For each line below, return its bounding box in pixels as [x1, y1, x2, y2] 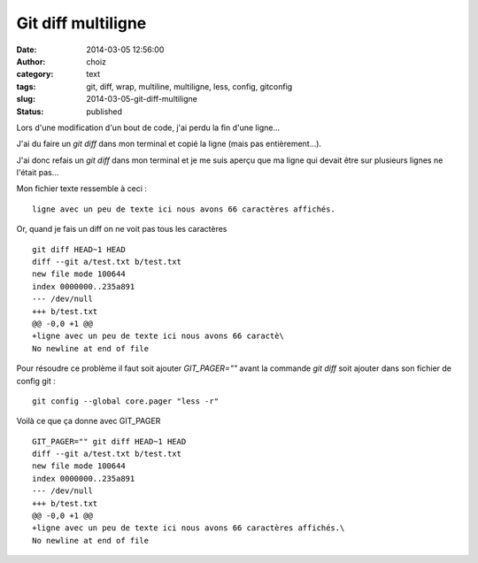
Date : [16, 44, 37, 55]
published [86, 106, 123, 117]
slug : [16, 94, 35, 104]
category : [16, 69, 54, 80]
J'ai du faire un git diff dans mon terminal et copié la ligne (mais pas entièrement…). [16, 138, 322, 150]
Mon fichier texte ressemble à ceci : [16, 183, 148, 194]
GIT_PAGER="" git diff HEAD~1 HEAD [32, 436, 187, 446]
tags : [16, 81, 36, 92]
